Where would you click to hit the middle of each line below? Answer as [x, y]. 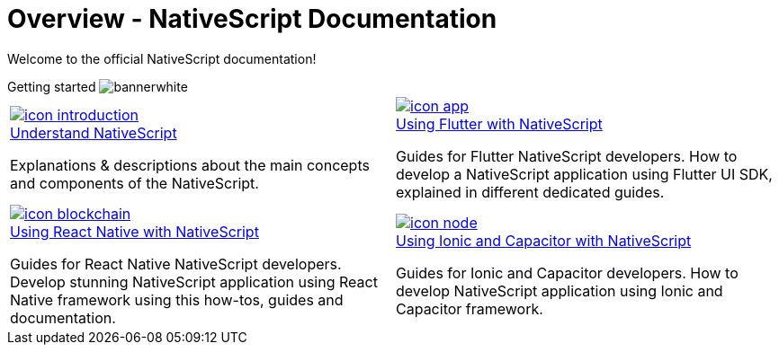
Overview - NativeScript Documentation [252, 19]
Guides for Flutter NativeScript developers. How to [567, 156]
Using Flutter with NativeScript [499, 123]
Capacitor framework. [470, 308]
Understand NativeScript [94, 132]
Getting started [52, 86]
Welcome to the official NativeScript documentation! [162, 58]
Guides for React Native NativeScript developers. [176, 264]
